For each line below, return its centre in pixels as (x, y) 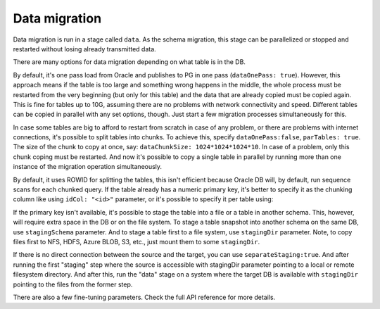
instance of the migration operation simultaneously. (87, 167)
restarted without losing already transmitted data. (84, 49)
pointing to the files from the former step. (73, 284)
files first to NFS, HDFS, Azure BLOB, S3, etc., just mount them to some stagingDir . (137, 241)
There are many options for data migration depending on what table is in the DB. (129, 62)
